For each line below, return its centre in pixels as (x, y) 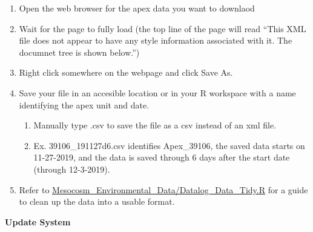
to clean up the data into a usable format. (97, 201)
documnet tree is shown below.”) (79, 52)
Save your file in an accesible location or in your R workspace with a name (157, 92)
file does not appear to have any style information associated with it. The (156, 40)
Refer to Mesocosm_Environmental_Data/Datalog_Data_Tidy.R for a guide (163, 189)
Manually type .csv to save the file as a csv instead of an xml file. (155, 125)
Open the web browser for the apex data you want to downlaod (137, 8)
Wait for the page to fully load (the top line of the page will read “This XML (163, 28)
